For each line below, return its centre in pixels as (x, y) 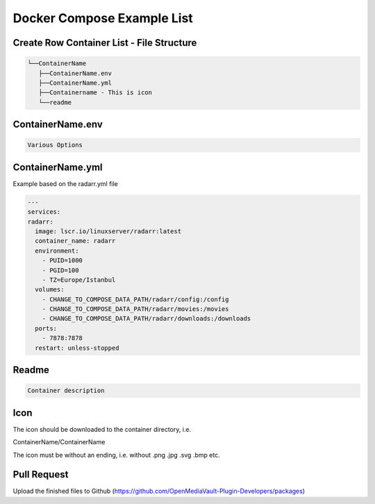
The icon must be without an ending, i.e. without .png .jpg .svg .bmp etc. (116, 455)
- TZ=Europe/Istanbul (79, 280)
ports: (46, 328)
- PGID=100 (60, 270)
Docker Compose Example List (103, 18)
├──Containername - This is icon (95, 93)
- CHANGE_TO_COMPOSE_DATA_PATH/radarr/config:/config (135, 299)
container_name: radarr (75, 241)
